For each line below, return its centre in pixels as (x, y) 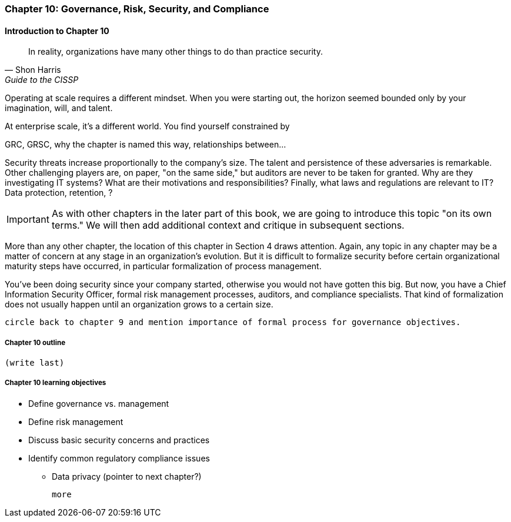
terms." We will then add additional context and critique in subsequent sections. (228, 225)
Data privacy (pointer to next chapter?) (127, 476)
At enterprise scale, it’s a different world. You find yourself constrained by (147, 126)
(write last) (35, 363)
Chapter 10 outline (35, 342)
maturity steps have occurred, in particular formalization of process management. (163, 266)
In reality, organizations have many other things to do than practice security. (176, 52)
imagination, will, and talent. (59, 108)
